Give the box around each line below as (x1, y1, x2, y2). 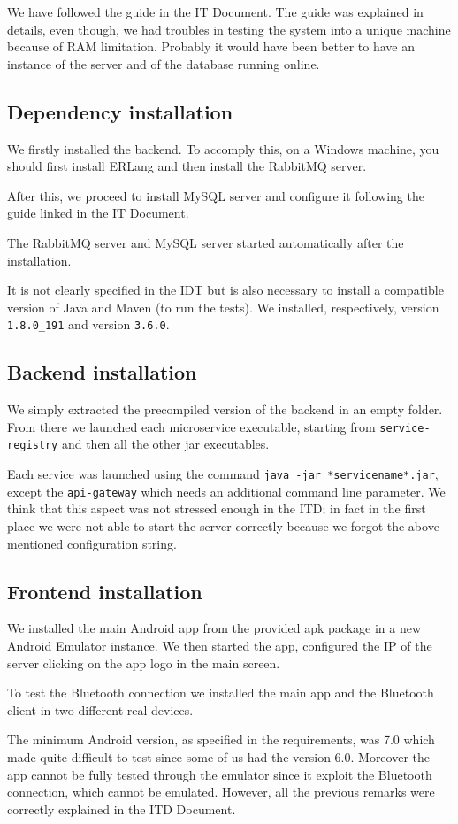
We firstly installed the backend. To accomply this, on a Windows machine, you (7, 139, 439, 158)
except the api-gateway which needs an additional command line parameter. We (7, 481, 446, 500)
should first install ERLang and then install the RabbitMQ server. (7, 157, 367, 175)
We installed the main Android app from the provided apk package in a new (7, 619, 422, 637)
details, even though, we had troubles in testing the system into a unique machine (7, 19, 451, 38)
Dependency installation (7, 97, 233, 125)
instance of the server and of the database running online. (7, 54, 320, 73)
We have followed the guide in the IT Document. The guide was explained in (7, 3, 424, 20)
